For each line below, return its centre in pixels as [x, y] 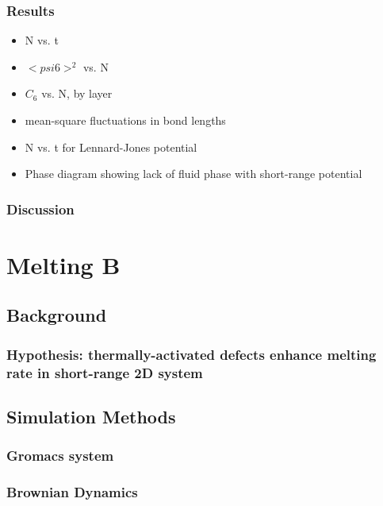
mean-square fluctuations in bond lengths [125, 120]
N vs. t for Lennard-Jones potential [111, 147]
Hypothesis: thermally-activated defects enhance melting [191, 354]
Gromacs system [60, 456]
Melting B [63, 264]
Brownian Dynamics [72, 492]
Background [57, 315]
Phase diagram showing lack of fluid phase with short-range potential [193, 174]
